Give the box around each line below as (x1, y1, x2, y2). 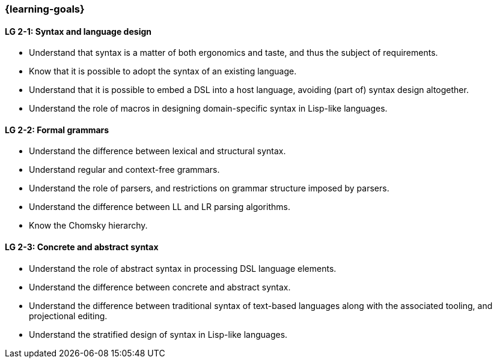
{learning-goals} (5, 3, 85, 15)
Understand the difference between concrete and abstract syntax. (29, 281, 291, 292)
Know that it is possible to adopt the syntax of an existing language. (29, 66, 297, 77)
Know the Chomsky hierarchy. (29, 220, 148, 231)
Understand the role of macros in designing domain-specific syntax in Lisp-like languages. (29, 103, 388, 114)
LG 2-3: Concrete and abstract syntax (5, 242, 159, 253)
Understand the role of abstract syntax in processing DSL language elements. (29, 263, 337, 274)
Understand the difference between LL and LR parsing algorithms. (29, 202, 290, 212)
